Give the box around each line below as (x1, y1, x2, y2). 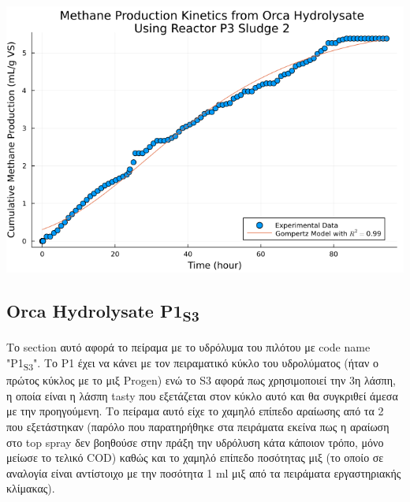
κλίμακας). (6, 480, 55, 496)
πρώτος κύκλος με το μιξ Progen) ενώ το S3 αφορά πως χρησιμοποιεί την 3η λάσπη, (6, 372, 396, 389)
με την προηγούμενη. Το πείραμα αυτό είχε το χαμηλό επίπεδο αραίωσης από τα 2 (6, 403, 384, 419)
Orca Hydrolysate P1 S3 (6, 299, 199, 326)
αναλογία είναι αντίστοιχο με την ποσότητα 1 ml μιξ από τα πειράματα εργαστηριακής (6, 464, 401, 481)
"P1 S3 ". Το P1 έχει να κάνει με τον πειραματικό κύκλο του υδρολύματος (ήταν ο (6, 355, 378, 373)
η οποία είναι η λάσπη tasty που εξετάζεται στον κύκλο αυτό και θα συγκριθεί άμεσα (6, 387, 398, 403)
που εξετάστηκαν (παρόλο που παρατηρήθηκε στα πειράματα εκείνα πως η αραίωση (6, 418, 389, 434)
